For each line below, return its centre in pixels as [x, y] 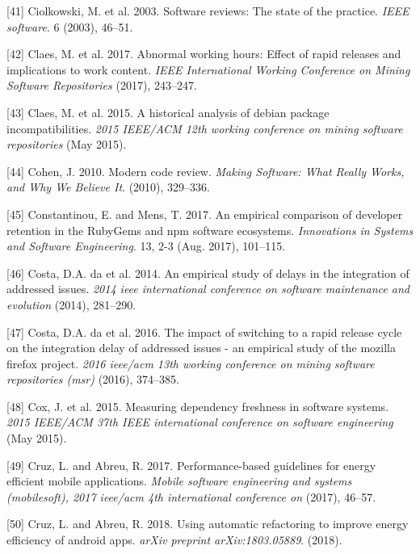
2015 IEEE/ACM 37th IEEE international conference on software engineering [200, 422]
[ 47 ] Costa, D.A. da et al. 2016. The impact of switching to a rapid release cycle [204, 332]
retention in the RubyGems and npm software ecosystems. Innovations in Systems [210, 230]
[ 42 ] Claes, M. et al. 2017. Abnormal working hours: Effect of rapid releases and [204, 54]
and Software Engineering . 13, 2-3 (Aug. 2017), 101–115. [146, 246]
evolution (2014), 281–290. [71, 304]
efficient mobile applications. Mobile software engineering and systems [179, 481]
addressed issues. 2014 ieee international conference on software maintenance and [208, 289]
